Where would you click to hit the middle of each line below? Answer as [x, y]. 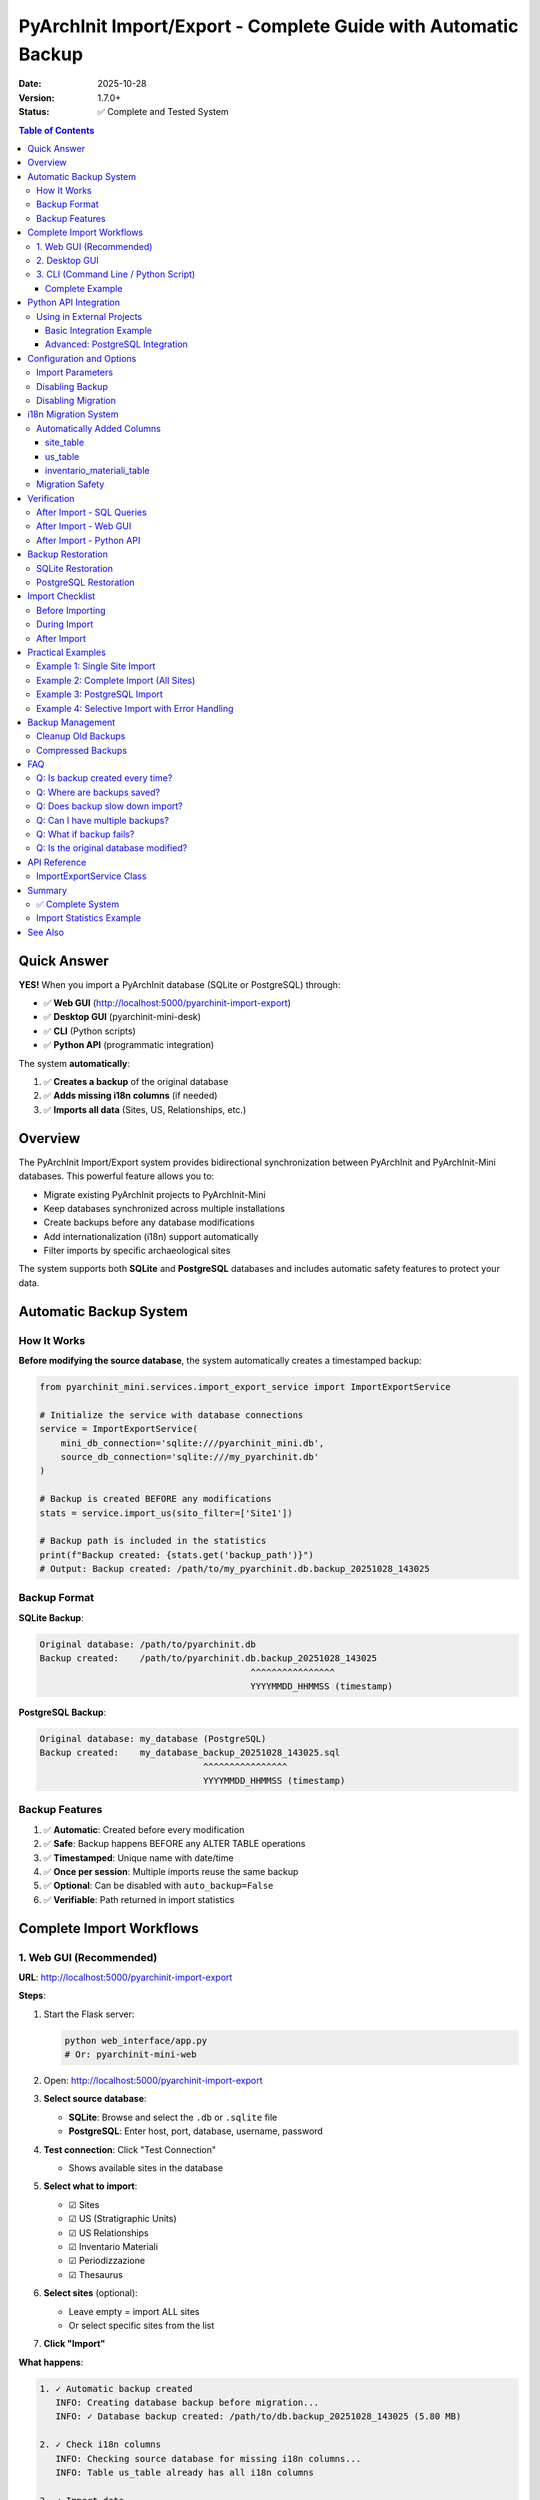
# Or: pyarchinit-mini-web [130, 2054]
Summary [47, 890]
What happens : [51, 2362]
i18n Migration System [73, 414]
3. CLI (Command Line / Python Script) [116, 274]
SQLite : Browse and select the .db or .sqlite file [173, 2117]
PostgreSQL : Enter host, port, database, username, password [196, 2131]
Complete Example [84, 288]
